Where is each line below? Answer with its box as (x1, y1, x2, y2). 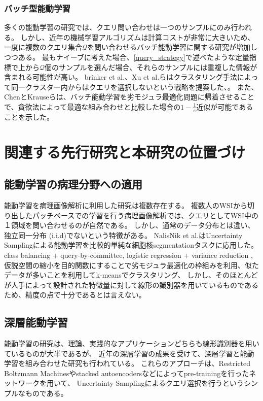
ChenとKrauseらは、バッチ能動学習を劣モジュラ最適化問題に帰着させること (4, 91, 254, 102)
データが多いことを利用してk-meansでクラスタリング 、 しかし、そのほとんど (4, 270, 258, 280)
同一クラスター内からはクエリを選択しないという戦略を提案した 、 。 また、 (11, 81, 258, 92)
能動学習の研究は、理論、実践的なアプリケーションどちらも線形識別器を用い (4, 338, 259, 349)
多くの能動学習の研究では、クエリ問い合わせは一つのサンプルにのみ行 (4, 22, 238, 32)
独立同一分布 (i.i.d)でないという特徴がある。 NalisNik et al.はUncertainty (4, 229, 243, 240)
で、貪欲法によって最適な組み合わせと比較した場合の (4, 101, 181, 112)
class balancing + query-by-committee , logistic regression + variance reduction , (4, 249, 253, 260)
